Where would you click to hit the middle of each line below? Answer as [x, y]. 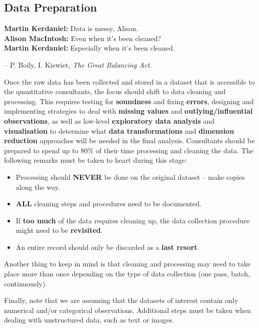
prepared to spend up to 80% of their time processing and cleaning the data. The [129, 150]
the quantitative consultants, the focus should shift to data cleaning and [115, 91]
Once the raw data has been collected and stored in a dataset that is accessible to [129, 81]
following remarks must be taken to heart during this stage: [95, 160]
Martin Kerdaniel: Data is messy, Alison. [71, 28]
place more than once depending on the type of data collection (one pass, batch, [127, 274]
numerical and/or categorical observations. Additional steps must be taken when [127, 310]
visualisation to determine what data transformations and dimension [119, 130]
